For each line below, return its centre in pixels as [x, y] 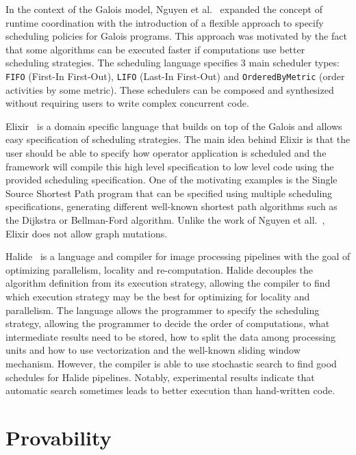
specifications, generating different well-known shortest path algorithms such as [171, 206]
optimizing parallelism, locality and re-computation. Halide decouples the [160, 269]
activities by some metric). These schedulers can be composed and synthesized [170, 89]
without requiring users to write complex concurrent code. [127, 103]
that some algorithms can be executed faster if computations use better [155, 49]
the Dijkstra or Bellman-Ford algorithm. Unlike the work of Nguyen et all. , [165, 219]
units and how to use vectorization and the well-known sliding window [153, 350]
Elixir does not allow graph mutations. [87, 233]
